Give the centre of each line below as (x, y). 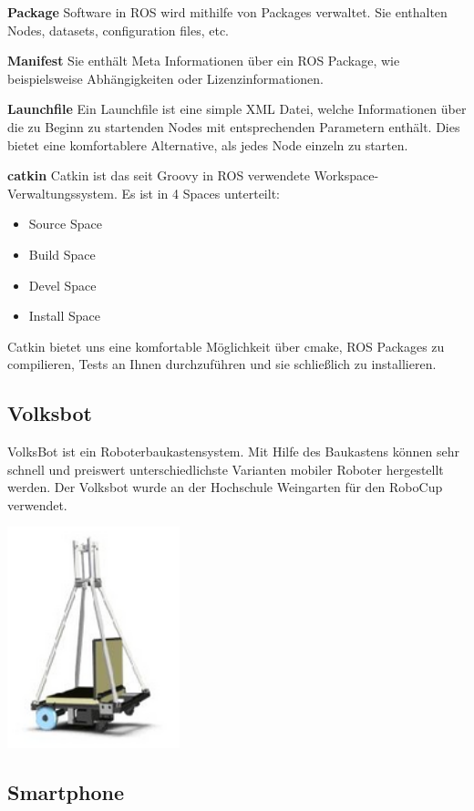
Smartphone (66, 792)
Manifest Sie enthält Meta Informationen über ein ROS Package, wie (204, 61)
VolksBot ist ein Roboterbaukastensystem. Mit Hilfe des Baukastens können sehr (234, 452)
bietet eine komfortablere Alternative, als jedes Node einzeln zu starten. (208, 144)
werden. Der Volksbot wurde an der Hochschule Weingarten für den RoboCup (225, 487)
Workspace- (346, 175)
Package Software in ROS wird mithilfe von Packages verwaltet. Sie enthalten (227, 12)
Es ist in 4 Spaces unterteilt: (201, 193)
